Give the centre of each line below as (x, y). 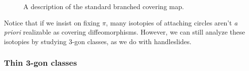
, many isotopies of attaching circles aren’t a (172, 22)
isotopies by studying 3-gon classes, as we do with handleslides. (98, 41)
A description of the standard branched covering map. (104, 6)
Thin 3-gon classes (41, 63)
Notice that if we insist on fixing (52, 22)
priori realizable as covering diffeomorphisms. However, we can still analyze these (124, 32)
